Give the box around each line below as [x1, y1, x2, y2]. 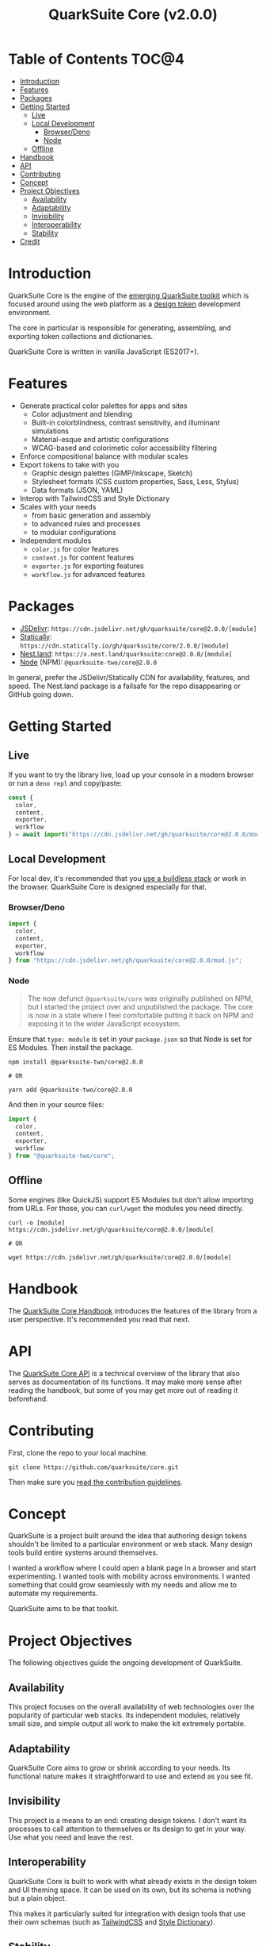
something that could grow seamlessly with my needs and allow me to [8, 1580, 237, 1590]
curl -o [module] [8, 1218, 66, 1227]
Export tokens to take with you [19, 460, 120, 469]
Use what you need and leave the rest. [8, 1832, 135, 1842]
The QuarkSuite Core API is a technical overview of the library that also [8, 1368, 240, 1378]
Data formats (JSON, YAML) [31, 485, 123, 494]
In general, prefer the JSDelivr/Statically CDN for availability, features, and [8, 672, 250, 682]
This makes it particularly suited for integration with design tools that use [8, 1909, 246, 1918]
